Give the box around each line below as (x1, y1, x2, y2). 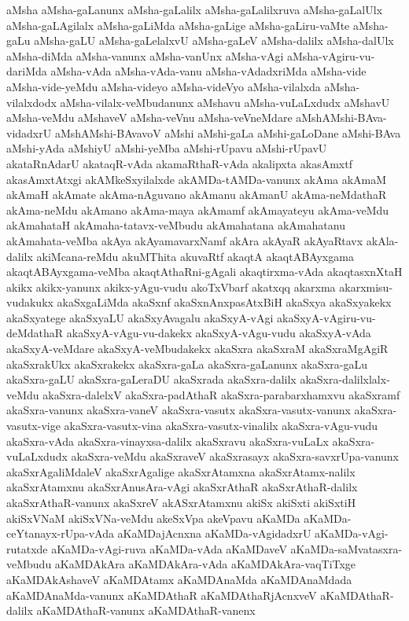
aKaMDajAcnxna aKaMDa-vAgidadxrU (117, 525, 311, 542)
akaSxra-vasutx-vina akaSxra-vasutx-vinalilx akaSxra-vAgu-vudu (64, 417, 378, 434)
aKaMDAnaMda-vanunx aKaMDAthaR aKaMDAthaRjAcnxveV (6, 586, 317, 603)
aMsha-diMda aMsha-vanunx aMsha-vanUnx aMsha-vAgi (6, 47, 284, 64)
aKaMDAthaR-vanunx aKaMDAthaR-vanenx (36, 602, 256, 619)
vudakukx (6, 294, 53, 310)
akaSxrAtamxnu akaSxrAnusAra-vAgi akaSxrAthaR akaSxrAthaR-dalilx (6, 479, 358, 495)
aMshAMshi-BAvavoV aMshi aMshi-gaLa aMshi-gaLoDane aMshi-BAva (54, 124, 401, 141)
